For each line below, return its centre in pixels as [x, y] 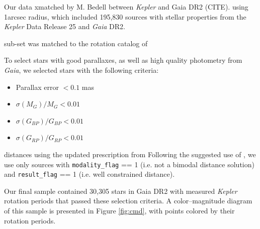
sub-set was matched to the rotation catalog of [76, 43]
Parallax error [37, 87]
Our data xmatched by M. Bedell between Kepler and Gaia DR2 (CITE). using [126, 7]
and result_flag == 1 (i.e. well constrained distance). [90, 174]
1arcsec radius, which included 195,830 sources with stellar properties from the [125, 16]
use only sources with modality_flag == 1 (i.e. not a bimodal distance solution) [129, 164]
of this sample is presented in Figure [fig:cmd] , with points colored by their [119, 211]
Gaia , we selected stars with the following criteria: [81, 70]
